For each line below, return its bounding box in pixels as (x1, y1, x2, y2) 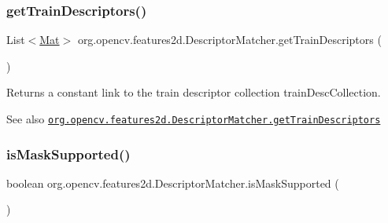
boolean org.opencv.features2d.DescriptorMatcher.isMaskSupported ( (6, 174, 339, 191)
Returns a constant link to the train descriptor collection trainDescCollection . (6, 84, 381, 101)
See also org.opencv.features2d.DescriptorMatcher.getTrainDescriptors (6, 111, 381, 126)
